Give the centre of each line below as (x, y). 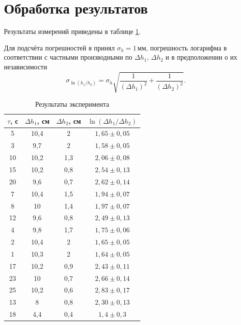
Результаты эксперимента (72, 104)
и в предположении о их (202, 57)
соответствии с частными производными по (68, 57)
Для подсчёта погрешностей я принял (59, 47)
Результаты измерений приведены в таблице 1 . (72, 31)
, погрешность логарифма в (186, 47)
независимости (26, 66)
